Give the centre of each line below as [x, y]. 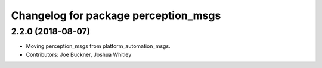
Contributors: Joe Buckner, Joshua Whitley [79, 54]
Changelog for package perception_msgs [116, 15]
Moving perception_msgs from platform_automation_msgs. [98, 46]
